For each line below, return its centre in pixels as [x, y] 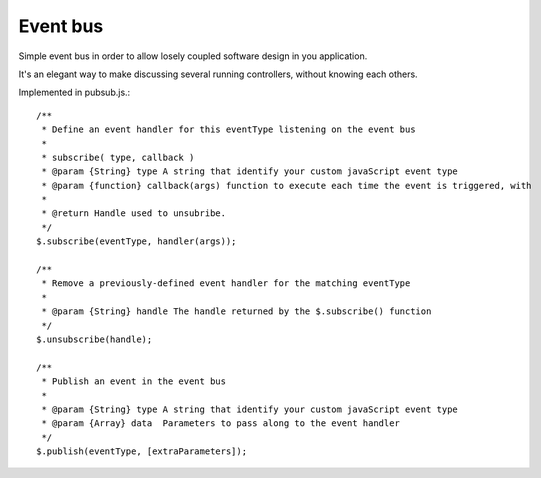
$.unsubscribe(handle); [94, 339]
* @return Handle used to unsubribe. [134, 213]
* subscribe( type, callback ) [118, 157]
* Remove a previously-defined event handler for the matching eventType [226, 283]
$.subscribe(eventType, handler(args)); [136, 241]
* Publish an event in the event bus [134, 381]
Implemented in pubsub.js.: [74, 92]
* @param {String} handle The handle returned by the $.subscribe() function [236, 311]
